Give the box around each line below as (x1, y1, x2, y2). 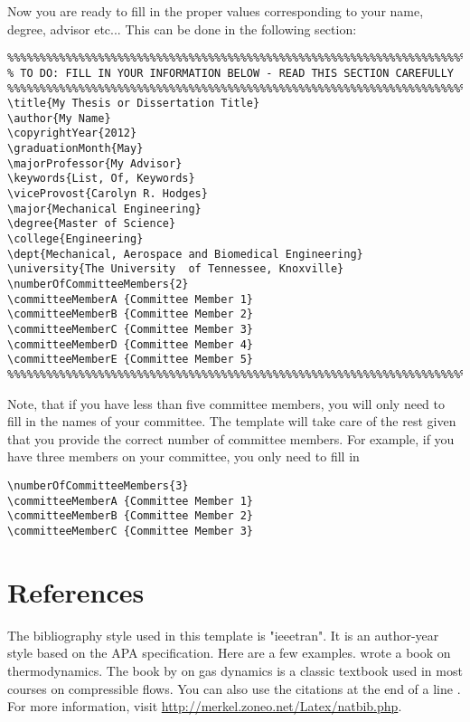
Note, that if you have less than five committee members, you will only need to (7, 394, 445, 413)
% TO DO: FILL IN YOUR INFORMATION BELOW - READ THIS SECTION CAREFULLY (7, 66, 454, 80)
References (7, 573, 145, 610)
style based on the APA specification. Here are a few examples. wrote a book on (7, 643, 451, 662)
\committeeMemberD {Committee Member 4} (7, 337, 254, 351)
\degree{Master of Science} (7, 217, 176, 231)
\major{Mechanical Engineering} (7, 202, 202, 215)
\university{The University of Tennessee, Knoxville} (7, 262, 344, 276)
